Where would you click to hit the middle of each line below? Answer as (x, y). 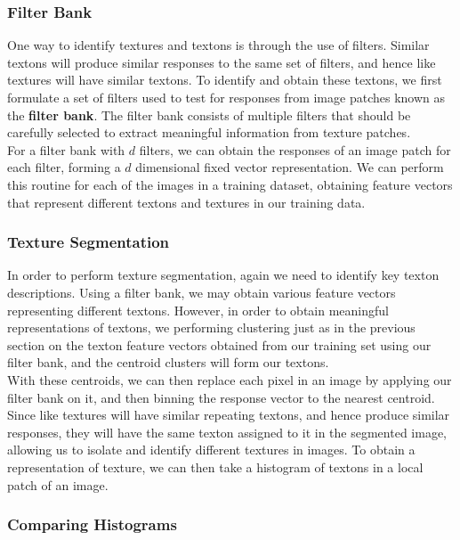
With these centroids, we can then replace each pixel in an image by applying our (230, 379)
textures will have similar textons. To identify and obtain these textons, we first (225, 80)
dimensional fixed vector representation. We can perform (290, 167)
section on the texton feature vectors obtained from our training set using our (219, 344)
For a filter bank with (66, 149)
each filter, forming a (64, 167)
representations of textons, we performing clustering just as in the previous (211, 327)
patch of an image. (58, 484)
